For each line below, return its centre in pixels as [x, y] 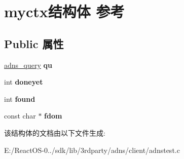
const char [20, 116]
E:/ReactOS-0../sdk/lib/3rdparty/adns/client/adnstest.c [92, 150]
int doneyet [24, 82]
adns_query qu [28, 65]
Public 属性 [34, 43]
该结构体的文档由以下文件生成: [55, 132]
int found [20, 98]
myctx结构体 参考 [64, 11]
